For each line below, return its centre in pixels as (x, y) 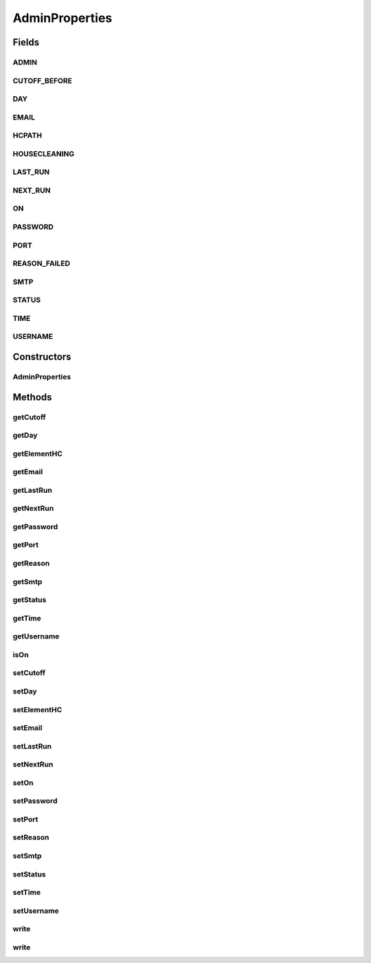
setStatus (29, 874)
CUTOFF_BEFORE (42, 80)
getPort (26, 545)
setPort (25, 819)
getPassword (35, 527)
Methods (32, 397)
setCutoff (29, 673)
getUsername (36, 637)
